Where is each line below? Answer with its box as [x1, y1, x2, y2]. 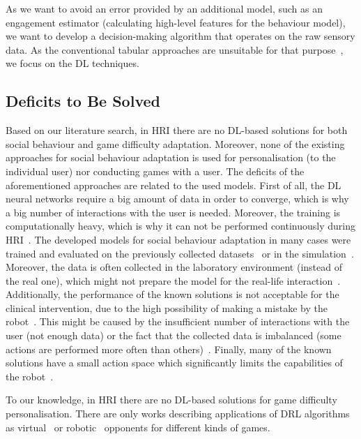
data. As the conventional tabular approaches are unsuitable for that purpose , [6, 42, 344, 57]
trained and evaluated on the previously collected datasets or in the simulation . [6, 246, 354, 260]
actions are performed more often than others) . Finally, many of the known [6, 341, 332, 356]
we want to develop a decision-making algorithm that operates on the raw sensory [6, 29, 355, 43]
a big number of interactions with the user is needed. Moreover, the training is [6, 204, 341, 219]
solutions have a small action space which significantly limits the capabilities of [6, 355, 343, 370]
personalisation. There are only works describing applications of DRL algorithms [6, 406, 350, 421]
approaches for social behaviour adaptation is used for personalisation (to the [6, 150, 336, 165]
